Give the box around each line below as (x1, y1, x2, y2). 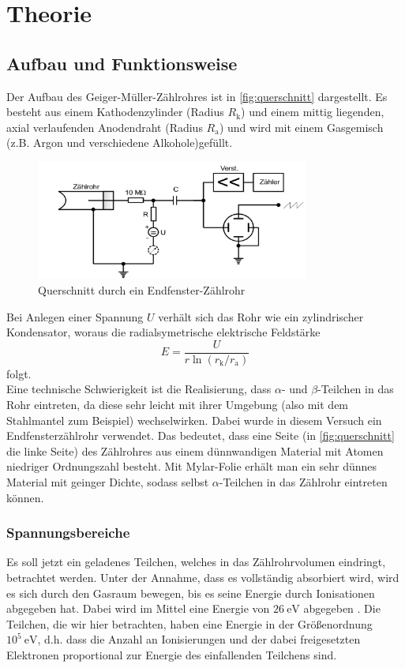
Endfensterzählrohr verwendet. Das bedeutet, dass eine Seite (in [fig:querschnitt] (6, 427, 395, 444)
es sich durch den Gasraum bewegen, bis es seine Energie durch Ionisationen (6, 584, 375, 601)
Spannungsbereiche (6, 523, 130, 542)
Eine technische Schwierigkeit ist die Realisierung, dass (6, 381, 272, 397)
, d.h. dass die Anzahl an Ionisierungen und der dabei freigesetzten (37, 631, 361, 647)
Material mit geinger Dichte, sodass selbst (6, 473, 209, 490)
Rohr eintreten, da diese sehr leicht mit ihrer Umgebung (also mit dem (6, 396, 349, 412)
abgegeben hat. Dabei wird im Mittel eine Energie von (6, 600, 270, 617)
